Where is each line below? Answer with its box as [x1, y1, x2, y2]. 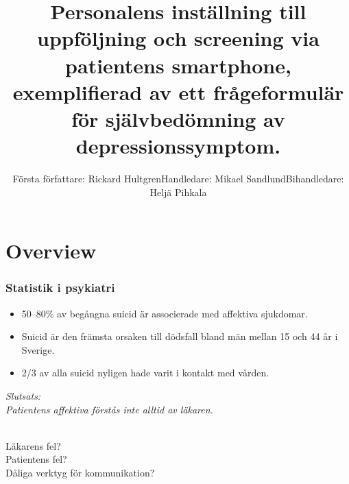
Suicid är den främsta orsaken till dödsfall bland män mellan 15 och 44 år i [21, 329, 338, 343]
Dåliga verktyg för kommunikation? [5, 465, 155, 479]
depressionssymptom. [75, 132, 281, 160]
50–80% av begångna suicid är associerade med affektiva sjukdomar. [21, 306, 308, 320]
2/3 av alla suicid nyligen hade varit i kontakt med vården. [21, 365, 269, 380]
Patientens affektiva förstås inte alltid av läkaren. [5, 402, 213, 416]
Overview [5, 237, 97, 265]
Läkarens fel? [5, 438, 61, 452]
